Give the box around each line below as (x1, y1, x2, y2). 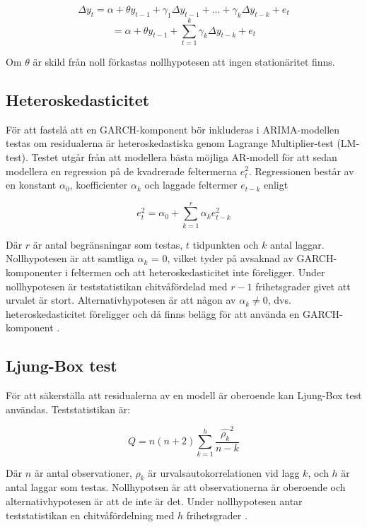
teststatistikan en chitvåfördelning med (6, 507, 175, 522)
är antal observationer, (34, 465, 132, 480)
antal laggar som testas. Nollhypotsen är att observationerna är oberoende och (6, 480, 346, 495)
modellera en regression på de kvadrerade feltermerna (6, 163, 238, 178)
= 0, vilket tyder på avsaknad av (151, 251, 293, 266)
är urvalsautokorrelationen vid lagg (148, 465, 300, 480)
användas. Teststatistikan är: (6, 401, 131, 416)
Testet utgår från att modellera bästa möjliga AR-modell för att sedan (31, 149, 337, 164)
